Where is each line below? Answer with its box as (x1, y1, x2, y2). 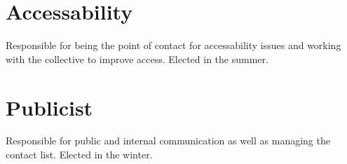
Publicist (6, 93, 93, 121)
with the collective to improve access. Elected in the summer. (6, 51, 268, 66)
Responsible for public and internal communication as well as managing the (6, 133, 330, 148)
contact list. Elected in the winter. (6, 147, 153, 162)
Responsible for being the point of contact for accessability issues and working (6, 38, 341, 53)
